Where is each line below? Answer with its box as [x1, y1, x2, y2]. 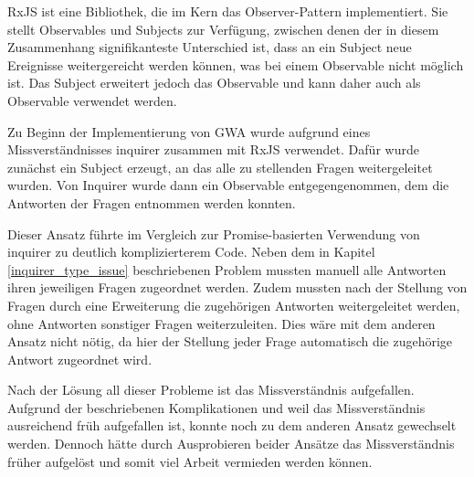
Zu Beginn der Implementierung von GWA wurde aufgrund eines [7, 122, 371, 141]
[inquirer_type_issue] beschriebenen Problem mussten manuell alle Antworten [7, 260, 447, 279]
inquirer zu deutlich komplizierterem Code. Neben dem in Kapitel [7, 242, 375, 261]
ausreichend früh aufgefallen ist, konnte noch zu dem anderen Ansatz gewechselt [7, 416, 457, 435]
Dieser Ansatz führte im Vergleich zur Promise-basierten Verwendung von [7, 224, 420, 243]
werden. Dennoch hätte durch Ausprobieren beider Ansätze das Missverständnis [7, 434, 455, 453]
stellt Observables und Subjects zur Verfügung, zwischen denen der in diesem [7, 19, 439, 38]
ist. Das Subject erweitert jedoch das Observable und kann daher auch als [7, 73, 421, 92]
